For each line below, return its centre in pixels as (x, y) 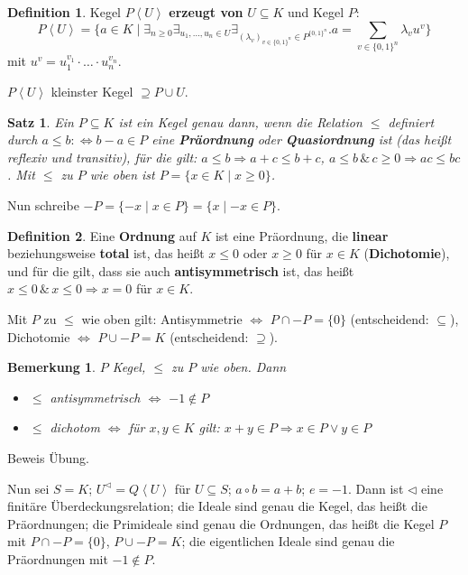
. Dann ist (376, 488)
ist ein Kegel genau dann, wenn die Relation (240, 121)
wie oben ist (122, 175)
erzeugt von (206, 12)
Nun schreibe (43, 205)
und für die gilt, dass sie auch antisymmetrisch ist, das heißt (181, 270)
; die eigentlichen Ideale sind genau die (288, 541)
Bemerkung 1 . (52, 367)
